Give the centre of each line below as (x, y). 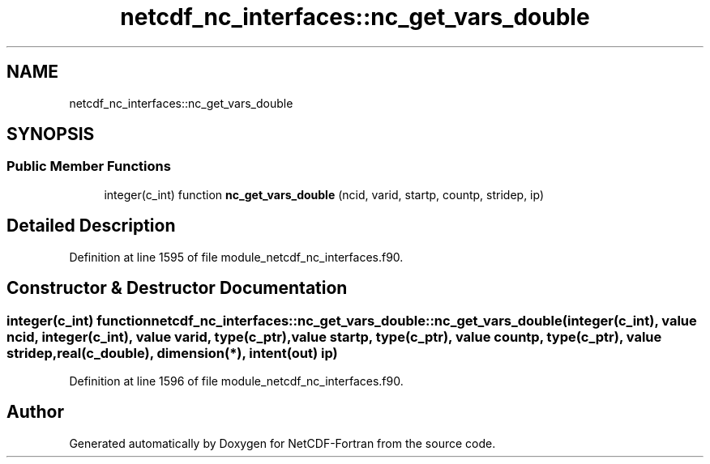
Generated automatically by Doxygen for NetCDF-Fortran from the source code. (282, 443)
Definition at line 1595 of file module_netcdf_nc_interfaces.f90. (236, 257)
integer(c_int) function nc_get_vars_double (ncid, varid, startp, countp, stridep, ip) (324, 194)
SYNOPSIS (51, 134)
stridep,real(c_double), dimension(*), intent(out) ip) (172, 353)
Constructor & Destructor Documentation (177, 288)
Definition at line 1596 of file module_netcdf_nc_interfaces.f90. (236, 381)
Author (35, 412)
